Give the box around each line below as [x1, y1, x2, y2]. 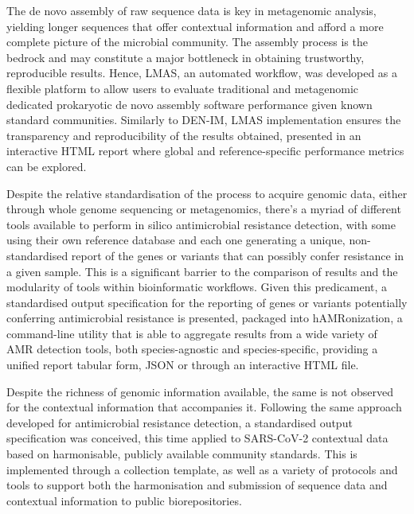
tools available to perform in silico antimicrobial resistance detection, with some [6, 216, 396, 232]
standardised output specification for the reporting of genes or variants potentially [6, 294, 408, 310]
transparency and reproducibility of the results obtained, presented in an [6, 127, 361, 143]
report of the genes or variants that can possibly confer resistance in [71, 247, 404, 263]
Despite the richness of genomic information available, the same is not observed [6, 383, 394, 399]
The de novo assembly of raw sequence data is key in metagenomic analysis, [6, 2, 377, 18]
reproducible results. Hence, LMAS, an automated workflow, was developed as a [6, 64, 398, 81]
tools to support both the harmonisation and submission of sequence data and [6, 477, 388, 493]
